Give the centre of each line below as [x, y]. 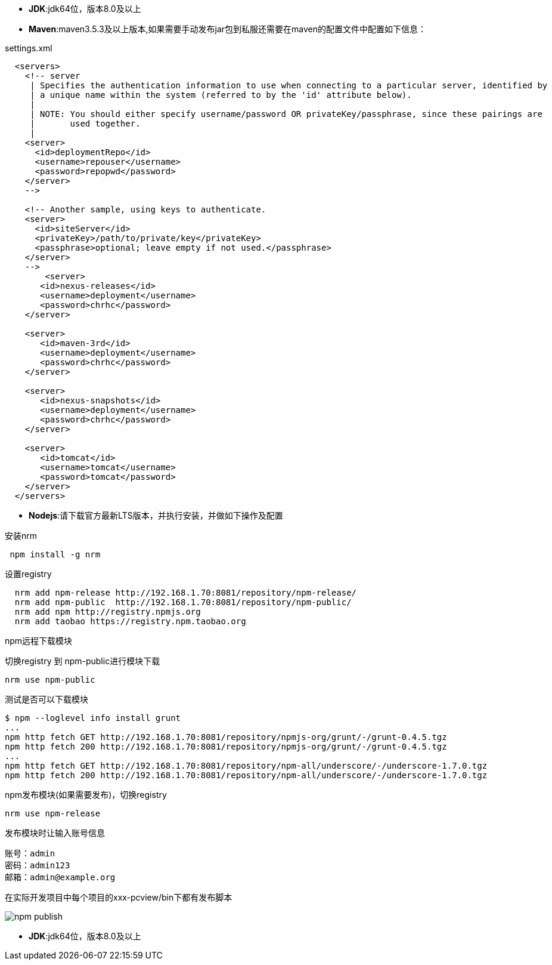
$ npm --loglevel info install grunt [93, 718]
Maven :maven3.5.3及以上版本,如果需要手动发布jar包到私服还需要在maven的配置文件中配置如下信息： [228, 29]
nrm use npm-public [50, 680]
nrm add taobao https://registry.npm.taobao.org [130, 621]
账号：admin [30, 853]
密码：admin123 [38, 865]
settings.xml [29, 48]
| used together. [85, 124]
